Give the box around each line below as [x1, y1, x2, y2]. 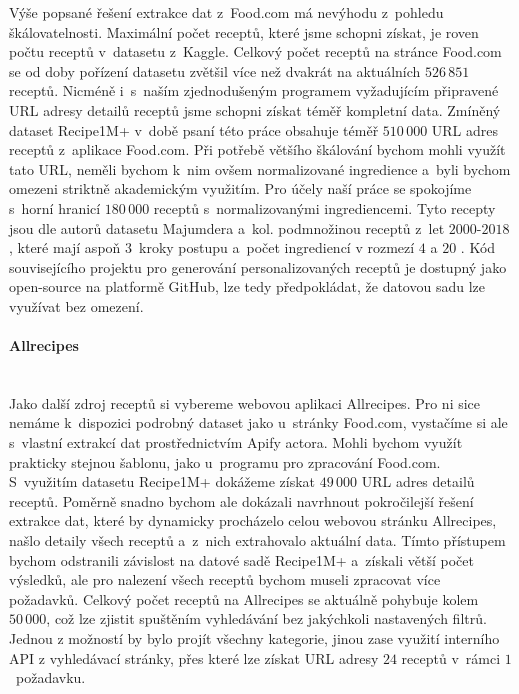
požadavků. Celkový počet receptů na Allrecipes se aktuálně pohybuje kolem [9, 588, 479, 609]
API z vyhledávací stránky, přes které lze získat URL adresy [9, 647, 379, 668]
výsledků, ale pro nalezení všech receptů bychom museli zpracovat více [9, 569, 441, 590]
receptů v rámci [401, 647, 501, 668]
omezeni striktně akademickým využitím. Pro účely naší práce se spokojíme [9, 178, 472, 199]
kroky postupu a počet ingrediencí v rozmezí [139, 237, 415, 258]
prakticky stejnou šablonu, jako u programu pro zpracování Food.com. [9, 451, 441, 472]
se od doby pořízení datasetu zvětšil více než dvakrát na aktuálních [9, 60, 421, 81]
